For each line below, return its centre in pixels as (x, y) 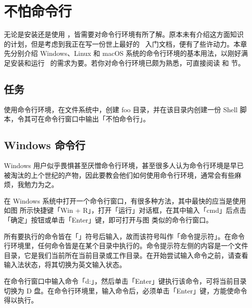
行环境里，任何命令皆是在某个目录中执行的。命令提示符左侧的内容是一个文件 (126, 246)
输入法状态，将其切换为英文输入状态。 (65, 265)
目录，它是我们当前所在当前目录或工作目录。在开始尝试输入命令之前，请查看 (126, 255)
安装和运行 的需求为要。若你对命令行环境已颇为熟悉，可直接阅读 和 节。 (127, 62)
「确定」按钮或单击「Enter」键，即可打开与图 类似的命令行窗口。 (108, 220)
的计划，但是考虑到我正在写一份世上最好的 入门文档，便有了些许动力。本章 (126, 43)
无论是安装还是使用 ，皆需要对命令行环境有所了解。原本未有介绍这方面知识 (124, 34)
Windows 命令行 (45, 145)
